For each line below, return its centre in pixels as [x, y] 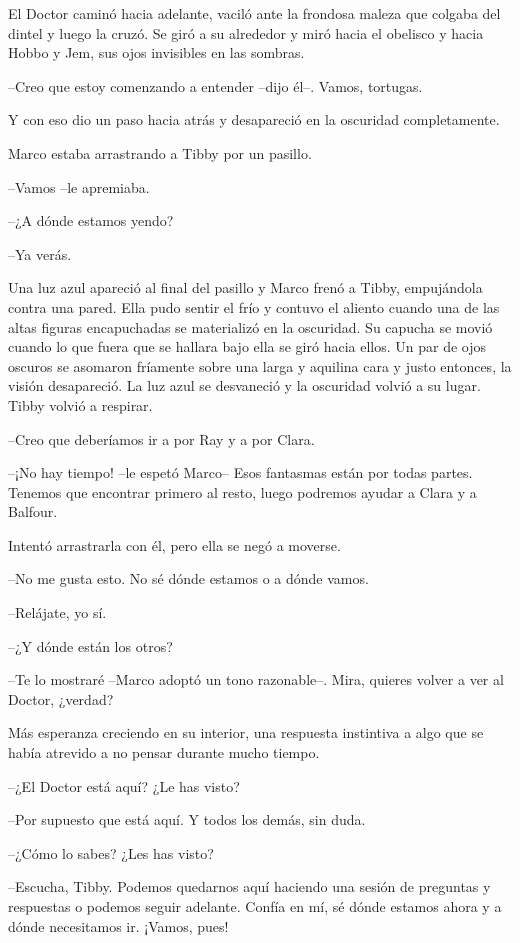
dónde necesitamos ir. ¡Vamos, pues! [118, 925]
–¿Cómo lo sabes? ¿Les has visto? [111, 852]
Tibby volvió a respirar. [80, 404]
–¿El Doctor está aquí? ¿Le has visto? [124, 785]
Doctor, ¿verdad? [61, 698]
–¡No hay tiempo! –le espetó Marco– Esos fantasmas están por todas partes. [240, 472]
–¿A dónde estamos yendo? [91, 220]
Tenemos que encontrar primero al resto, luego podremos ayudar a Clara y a [242, 491]
